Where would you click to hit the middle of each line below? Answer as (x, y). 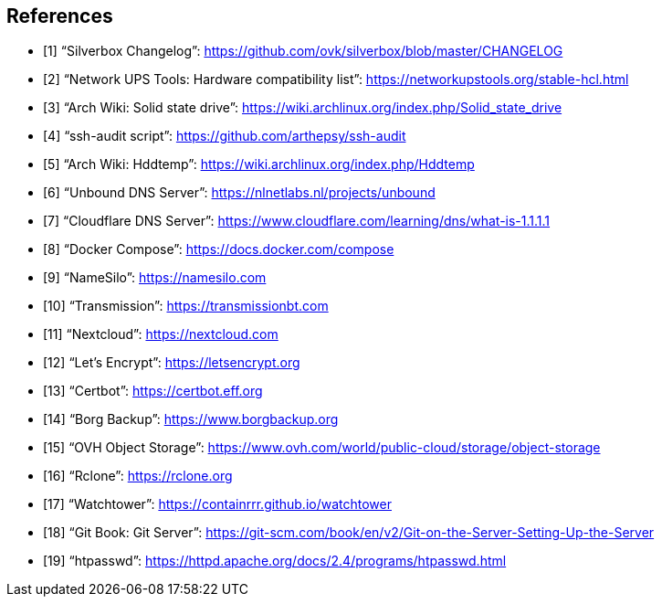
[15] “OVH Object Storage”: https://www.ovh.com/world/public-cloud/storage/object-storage (322, 448)
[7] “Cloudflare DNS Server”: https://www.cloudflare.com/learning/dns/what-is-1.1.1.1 (297, 221)
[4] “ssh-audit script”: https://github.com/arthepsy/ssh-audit (225, 136)
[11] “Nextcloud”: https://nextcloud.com (161, 334)
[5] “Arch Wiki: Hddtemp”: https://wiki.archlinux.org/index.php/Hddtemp (259, 164)
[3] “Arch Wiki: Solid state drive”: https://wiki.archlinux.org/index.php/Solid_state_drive (303, 108)
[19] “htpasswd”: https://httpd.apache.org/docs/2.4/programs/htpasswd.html (275, 561)
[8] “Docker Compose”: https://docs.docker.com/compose (219, 249)
